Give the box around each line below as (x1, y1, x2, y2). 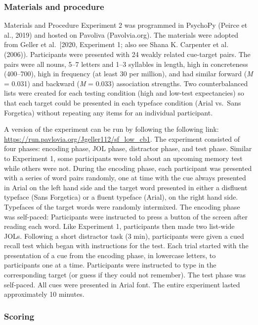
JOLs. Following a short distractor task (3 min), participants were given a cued (4, 230, 244, 241)
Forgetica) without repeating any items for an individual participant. (4, 107, 213, 117)
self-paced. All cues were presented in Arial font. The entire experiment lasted (4, 279, 240, 289)
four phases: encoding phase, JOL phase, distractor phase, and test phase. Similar (4, 143, 252, 154)
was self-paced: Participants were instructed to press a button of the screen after (4, 211, 248, 221)
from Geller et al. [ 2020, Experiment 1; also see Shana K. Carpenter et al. (4, 39, 229, 50)
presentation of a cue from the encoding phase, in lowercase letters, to (4, 250, 216, 260)
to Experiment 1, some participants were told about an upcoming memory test (4, 153, 243, 163)
